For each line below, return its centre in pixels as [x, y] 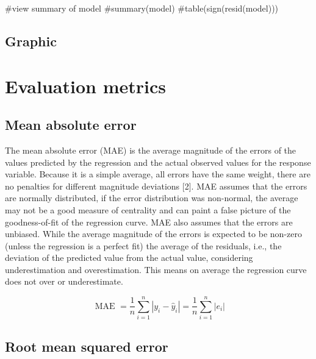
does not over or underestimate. [64, 281]
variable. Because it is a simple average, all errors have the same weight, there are [158, 174]
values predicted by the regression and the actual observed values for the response [158, 162]
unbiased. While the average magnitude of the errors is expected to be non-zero [153, 234]
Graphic [31, 41]
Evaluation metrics [85, 86]
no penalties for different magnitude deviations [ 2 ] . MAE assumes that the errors [156, 186]
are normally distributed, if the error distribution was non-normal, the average [152, 198]
